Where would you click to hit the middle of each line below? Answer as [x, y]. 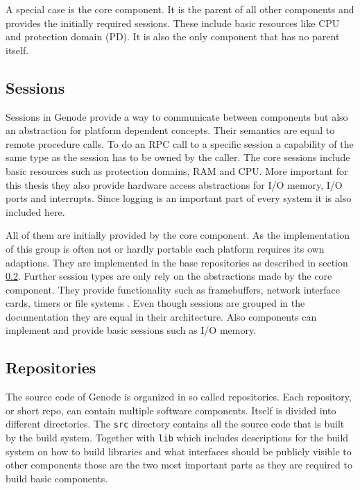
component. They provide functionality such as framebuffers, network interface [173, 289]
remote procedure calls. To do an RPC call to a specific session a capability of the [180, 143]
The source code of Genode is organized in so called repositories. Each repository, [179, 397]
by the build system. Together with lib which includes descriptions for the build [177, 438]
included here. [35, 211]
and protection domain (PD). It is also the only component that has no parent [173, 36]
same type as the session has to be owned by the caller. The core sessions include [178, 157]
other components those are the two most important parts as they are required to [179, 465]
